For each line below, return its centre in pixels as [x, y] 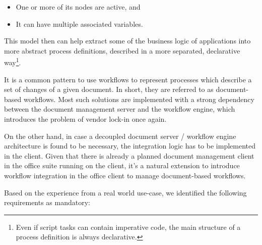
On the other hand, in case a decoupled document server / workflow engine [120, 136]
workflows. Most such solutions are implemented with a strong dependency [139, 99]
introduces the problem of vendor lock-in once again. [85, 119]
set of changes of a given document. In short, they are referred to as [109, 89]
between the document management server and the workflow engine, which [120, 109]
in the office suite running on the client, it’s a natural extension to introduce [122, 165]
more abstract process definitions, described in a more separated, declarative [122, 50]
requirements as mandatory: [47, 202]
